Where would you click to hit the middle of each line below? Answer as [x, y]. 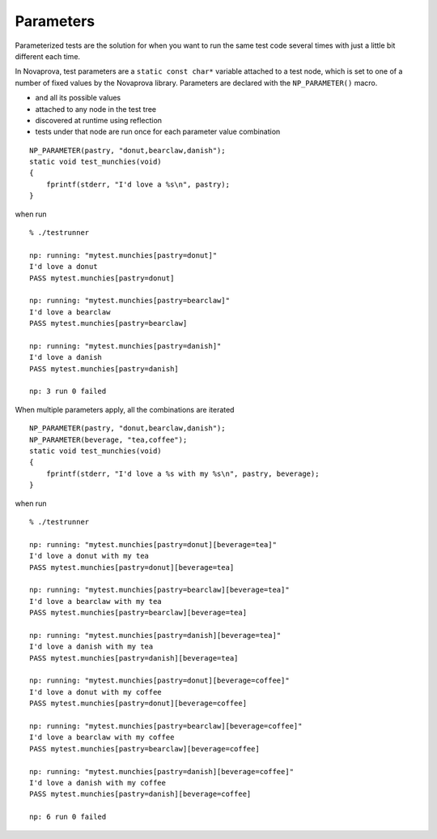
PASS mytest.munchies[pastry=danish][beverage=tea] [134, 658]
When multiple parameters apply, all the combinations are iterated [125, 409]
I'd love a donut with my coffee [95, 692]
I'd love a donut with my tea [89, 556]
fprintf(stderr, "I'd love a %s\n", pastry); [138, 184]
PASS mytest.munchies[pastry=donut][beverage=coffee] [138, 704]
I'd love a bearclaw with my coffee [102, 737]
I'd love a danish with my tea [91, 647]
